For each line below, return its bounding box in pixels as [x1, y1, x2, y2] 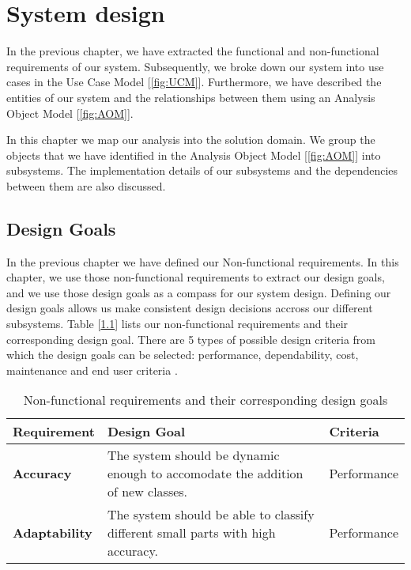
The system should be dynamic [107, 446, 280, 465]
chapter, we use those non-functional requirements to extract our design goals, [6, 269, 385, 285]
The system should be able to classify [107, 505, 315, 524]
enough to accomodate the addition [107, 464, 304, 483]
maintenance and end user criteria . [6, 361, 178, 378]
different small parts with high [107, 523, 276, 542]
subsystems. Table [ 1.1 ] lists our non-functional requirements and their [6, 315, 349, 332]
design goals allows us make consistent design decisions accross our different [6, 300, 373, 316]
